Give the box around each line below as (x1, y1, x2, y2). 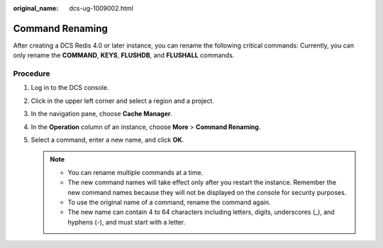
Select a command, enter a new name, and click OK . (30, 135, 184, 144)
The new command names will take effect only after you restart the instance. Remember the (67, 178, 337, 187)
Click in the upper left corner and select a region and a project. (30, 96, 214, 105)
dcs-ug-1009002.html (69, 4, 134, 12)
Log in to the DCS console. (30, 84, 109, 92)
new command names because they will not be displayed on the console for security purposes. (67, 188, 347, 196)
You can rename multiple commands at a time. (67, 168, 204, 176)
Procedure (13, 69, 50, 79)
